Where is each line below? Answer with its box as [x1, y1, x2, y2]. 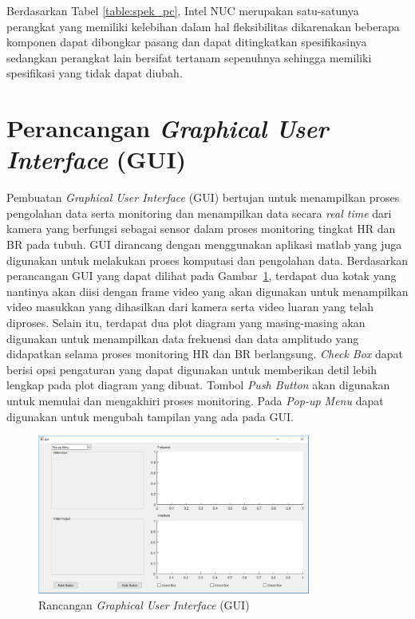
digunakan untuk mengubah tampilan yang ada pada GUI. [6, 408, 294, 424]
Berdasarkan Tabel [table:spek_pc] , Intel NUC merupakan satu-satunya [6, 2, 359, 18]
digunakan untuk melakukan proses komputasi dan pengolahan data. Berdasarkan [6, 251, 409, 268]
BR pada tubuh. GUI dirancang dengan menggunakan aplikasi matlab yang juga [6, 236, 402, 253]
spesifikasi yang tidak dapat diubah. [6, 65, 183, 81]
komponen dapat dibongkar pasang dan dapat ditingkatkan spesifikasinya [6, 34, 367, 50]
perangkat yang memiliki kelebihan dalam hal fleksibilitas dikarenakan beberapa [6, 18, 400, 34]
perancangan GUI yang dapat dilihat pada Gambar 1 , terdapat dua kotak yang [6, 267, 397, 284]
